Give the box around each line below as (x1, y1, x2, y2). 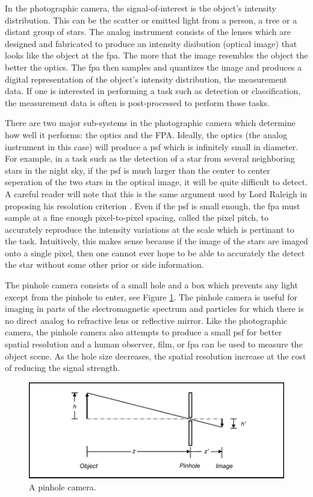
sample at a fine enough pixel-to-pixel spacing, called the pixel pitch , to (5, 211, 269, 224)
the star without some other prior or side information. (5, 258, 204, 271)
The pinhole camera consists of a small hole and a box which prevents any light (5, 279, 298, 291)
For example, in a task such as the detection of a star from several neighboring (5, 152, 295, 165)
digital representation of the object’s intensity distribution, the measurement (5, 72, 287, 85)
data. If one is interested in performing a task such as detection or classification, (5, 84, 301, 97)
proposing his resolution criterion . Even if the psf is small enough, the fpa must (5, 199, 300, 212)
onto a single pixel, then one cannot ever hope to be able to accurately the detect (5, 246, 305, 259)
